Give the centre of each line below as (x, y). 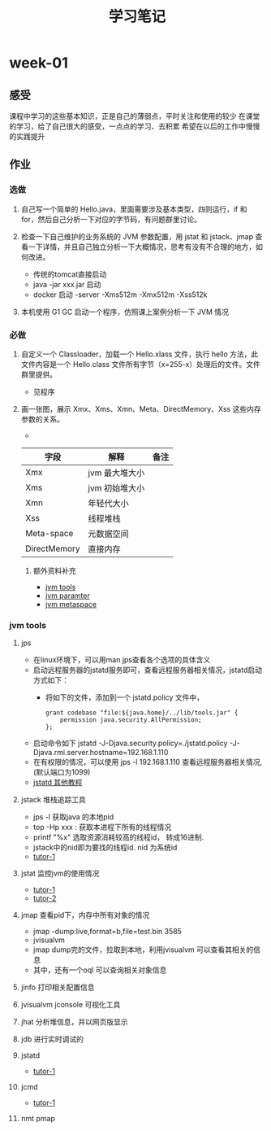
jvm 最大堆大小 (116, 473)
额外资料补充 (54, 570)
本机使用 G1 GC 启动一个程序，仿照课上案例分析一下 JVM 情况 (125, 312)
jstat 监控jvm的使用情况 (60, 873)
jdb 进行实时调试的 (52, 1039)
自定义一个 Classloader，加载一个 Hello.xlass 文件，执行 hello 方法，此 (140, 354)
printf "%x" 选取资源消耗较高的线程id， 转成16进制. (118, 837)
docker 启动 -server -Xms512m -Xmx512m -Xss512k (120, 295)
